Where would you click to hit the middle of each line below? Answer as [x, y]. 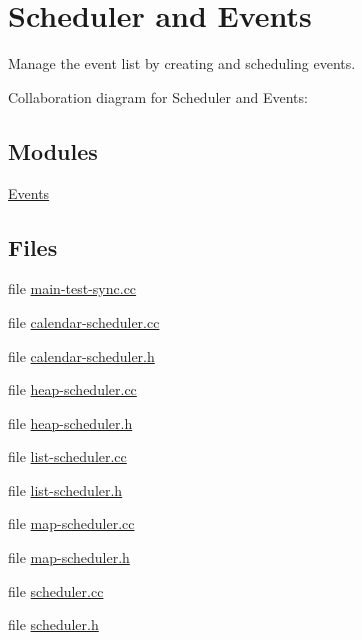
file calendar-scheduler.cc [84, 321]
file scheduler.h [53, 624]
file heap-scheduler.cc [72, 389]
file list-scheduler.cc [67, 456]
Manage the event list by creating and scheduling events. [182, 63]
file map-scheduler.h [69, 557]
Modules [53, 150]
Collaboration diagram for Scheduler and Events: [158, 96]
